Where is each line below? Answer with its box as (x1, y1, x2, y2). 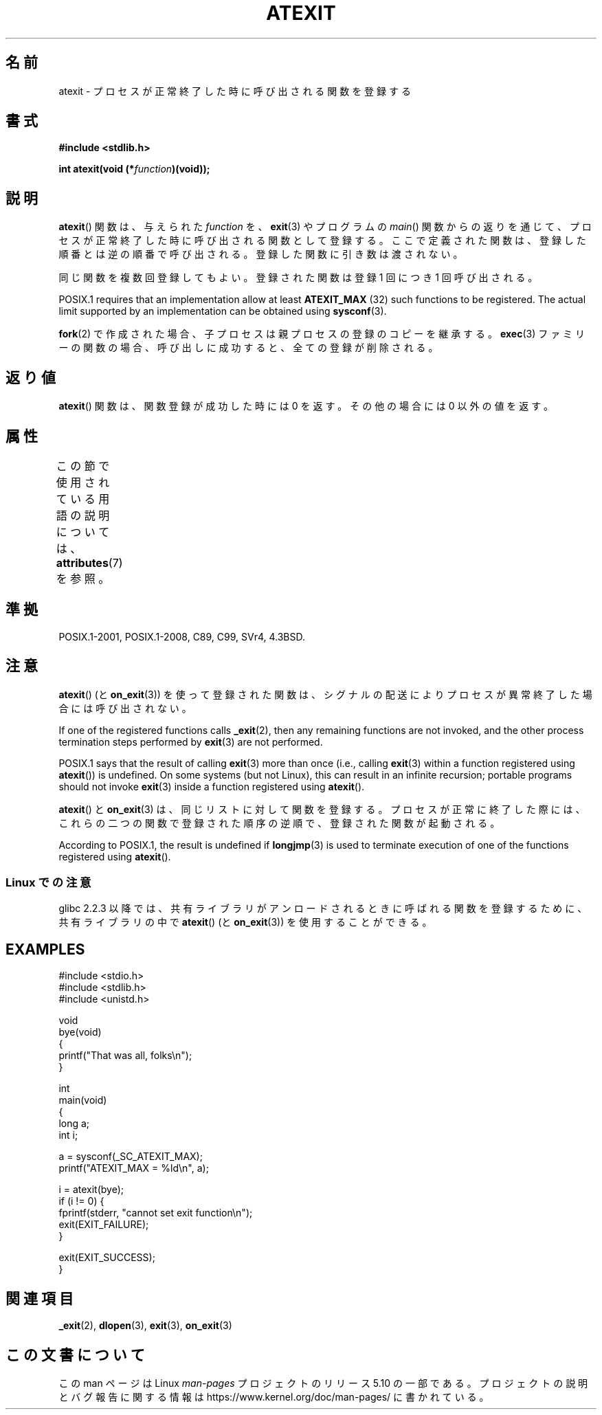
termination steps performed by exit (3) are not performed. (58, 735, 323, 748)
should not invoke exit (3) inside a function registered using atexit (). (58, 780, 365, 792)
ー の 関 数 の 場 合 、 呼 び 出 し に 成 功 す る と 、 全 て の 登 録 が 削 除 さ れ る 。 (58, 342, 438, 354)
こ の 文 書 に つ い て (5, 1346, 145, 1363)
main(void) (58, 1094, 107, 1106)
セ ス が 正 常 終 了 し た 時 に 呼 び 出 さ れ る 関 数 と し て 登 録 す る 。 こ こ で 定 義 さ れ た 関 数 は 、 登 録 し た (58, 234, 586, 247)
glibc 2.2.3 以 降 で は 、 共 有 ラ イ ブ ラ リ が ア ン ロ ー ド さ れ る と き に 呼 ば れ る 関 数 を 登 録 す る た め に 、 (58, 902, 588, 915)
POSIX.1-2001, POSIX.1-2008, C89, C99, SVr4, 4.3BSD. (58, 630, 306, 643)
